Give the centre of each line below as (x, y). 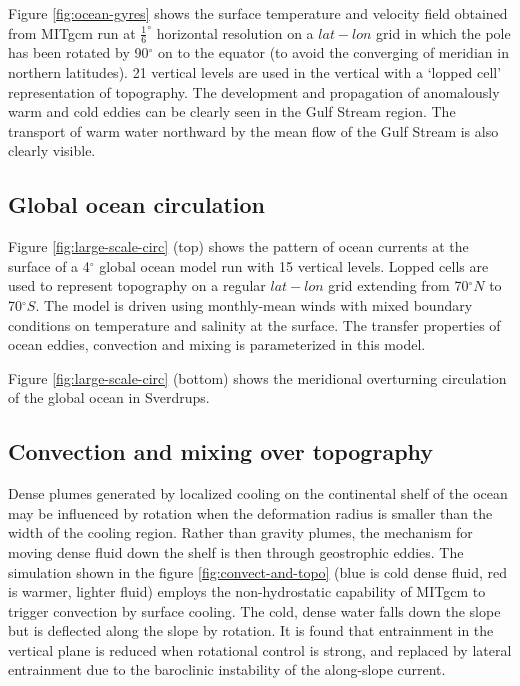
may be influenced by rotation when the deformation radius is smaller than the (250, 512)
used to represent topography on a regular (137, 285)
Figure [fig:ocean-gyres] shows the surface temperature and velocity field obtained (258, 13)
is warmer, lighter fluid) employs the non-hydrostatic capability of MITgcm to (247, 591)
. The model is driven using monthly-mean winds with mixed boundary (254, 304)
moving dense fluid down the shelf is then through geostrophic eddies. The (236, 551)
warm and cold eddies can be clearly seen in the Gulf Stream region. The (232, 111)
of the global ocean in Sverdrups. (109, 397)
